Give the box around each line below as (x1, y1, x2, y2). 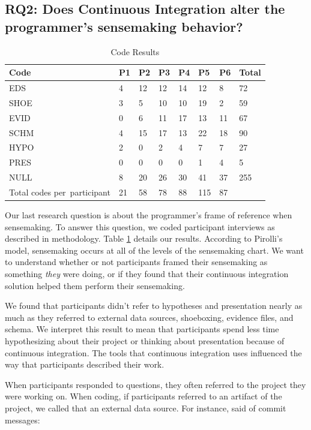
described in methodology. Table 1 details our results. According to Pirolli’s (5, 232, 283, 245)
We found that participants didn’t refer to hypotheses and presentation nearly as (5, 299, 303, 312)
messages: (5, 413, 40, 426)
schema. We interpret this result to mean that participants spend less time (5, 323, 279, 335)
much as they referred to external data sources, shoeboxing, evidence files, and (5, 311, 294, 323)
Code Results (110, 45, 160, 58)
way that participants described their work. (5, 358, 165, 371)
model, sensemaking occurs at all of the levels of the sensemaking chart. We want (5, 243, 304, 256)
